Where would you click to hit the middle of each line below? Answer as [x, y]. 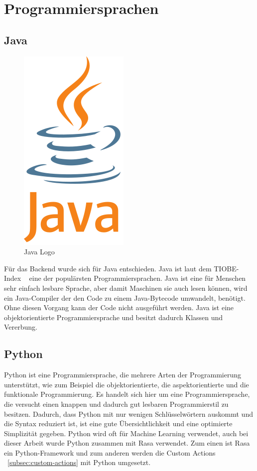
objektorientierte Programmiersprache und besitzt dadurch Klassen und [114, 317]
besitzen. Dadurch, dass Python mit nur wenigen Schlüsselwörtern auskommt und [128, 413]
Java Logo [39, 252]
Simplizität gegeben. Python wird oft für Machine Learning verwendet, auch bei [126, 433]
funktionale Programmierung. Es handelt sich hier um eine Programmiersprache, [127, 394]
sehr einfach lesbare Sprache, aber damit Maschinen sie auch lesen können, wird [126, 288]
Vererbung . [21, 327]
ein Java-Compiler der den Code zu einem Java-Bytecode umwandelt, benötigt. [125, 297]
